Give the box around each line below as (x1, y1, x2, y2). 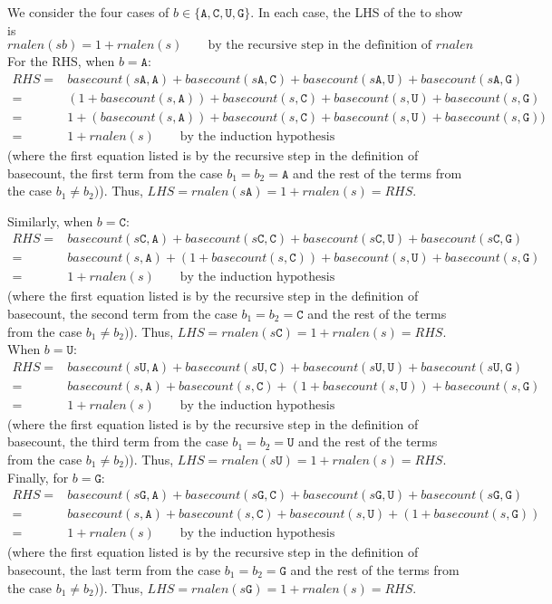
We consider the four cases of (7, 3, 169, 21)
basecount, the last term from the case (7, 560, 221, 579)
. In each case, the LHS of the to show (250, 3, 463, 21)
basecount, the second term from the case (7, 303, 237, 322)
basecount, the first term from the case (7, 163, 223, 182)
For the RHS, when (7, 52, 115, 71)
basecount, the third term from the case (7, 432, 228, 451)
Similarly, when (7, 211, 93, 230)
